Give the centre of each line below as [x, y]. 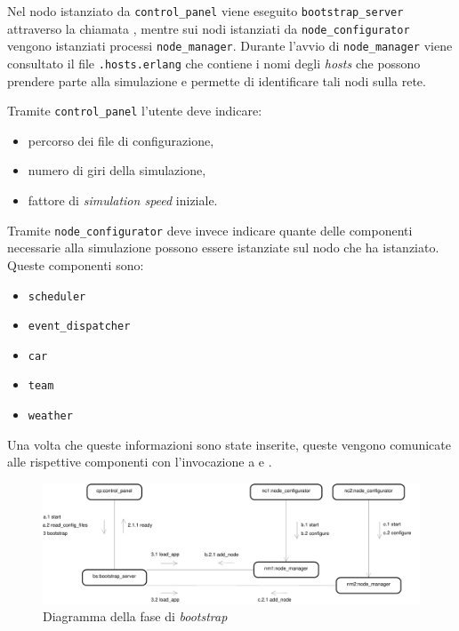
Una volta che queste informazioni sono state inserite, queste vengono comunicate [229, 444]
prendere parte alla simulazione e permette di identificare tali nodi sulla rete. [217, 80]
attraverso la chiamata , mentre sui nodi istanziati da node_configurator [209, 28]
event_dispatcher [79, 327]
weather [50, 416]
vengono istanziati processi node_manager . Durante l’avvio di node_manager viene [230, 46]
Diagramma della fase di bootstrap [135, 616]
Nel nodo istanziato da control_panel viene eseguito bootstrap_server [205, 11]
